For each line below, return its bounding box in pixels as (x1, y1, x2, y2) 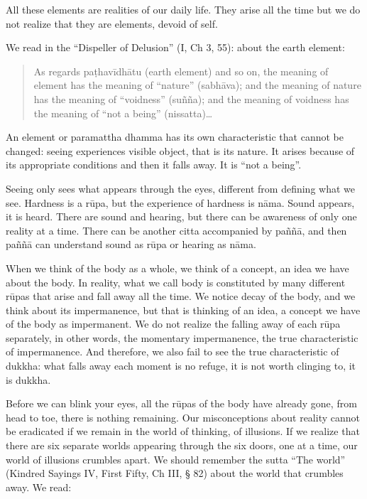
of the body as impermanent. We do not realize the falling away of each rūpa (6, 316, 341, 331)
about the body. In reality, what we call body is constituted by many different (6, 274, 346, 289)
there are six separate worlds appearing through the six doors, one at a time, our (6, 438, 358, 453)
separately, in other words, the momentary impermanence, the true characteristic (6, 330, 358, 345)
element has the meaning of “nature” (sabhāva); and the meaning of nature (33, 77, 361, 92)
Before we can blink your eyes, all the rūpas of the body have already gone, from (6, 396, 357, 411)
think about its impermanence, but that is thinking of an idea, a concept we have (6, 302, 361, 317)
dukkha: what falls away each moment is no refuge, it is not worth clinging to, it (6, 358, 356, 373)
